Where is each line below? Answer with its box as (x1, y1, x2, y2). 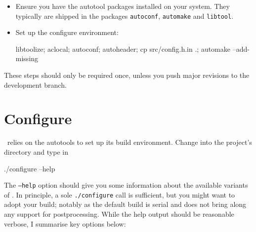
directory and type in (4, 146, 68, 157)
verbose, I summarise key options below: (4, 218, 126, 229)
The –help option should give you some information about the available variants (4, 180, 248, 190)
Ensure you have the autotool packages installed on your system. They (15, 1, 230, 11)
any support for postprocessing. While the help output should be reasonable (4, 209, 234, 219)
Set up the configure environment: (15, 27, 119, 37)
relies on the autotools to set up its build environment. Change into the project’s (7, 137, 252, 147)
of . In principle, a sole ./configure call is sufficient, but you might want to (4, 189, 235, 199)
